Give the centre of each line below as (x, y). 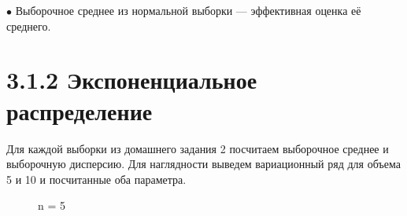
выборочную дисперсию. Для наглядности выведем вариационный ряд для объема (203, 164)
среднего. (29, 26)
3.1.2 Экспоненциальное (132, 80)
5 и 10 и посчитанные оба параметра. (96, 179)
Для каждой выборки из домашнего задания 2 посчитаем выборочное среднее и (198, 148)
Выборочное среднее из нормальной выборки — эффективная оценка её (188, 10)
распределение (80, 110)
